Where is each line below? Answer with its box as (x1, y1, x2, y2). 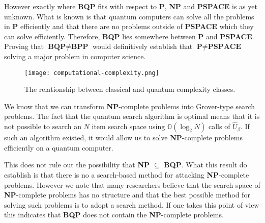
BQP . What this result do (164, 159, 247, 170)
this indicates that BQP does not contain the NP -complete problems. (4, 209, 224, 220)
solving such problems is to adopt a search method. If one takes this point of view (4, 199, 259, 210)
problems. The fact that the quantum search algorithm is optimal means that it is (4, 111, 260, 121)
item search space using (92, 121, 165, 132)
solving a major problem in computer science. (4, 51, 146, 61)
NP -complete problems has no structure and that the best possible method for (4, 189, 250, 200)
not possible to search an (4, 121, 81, 132)
